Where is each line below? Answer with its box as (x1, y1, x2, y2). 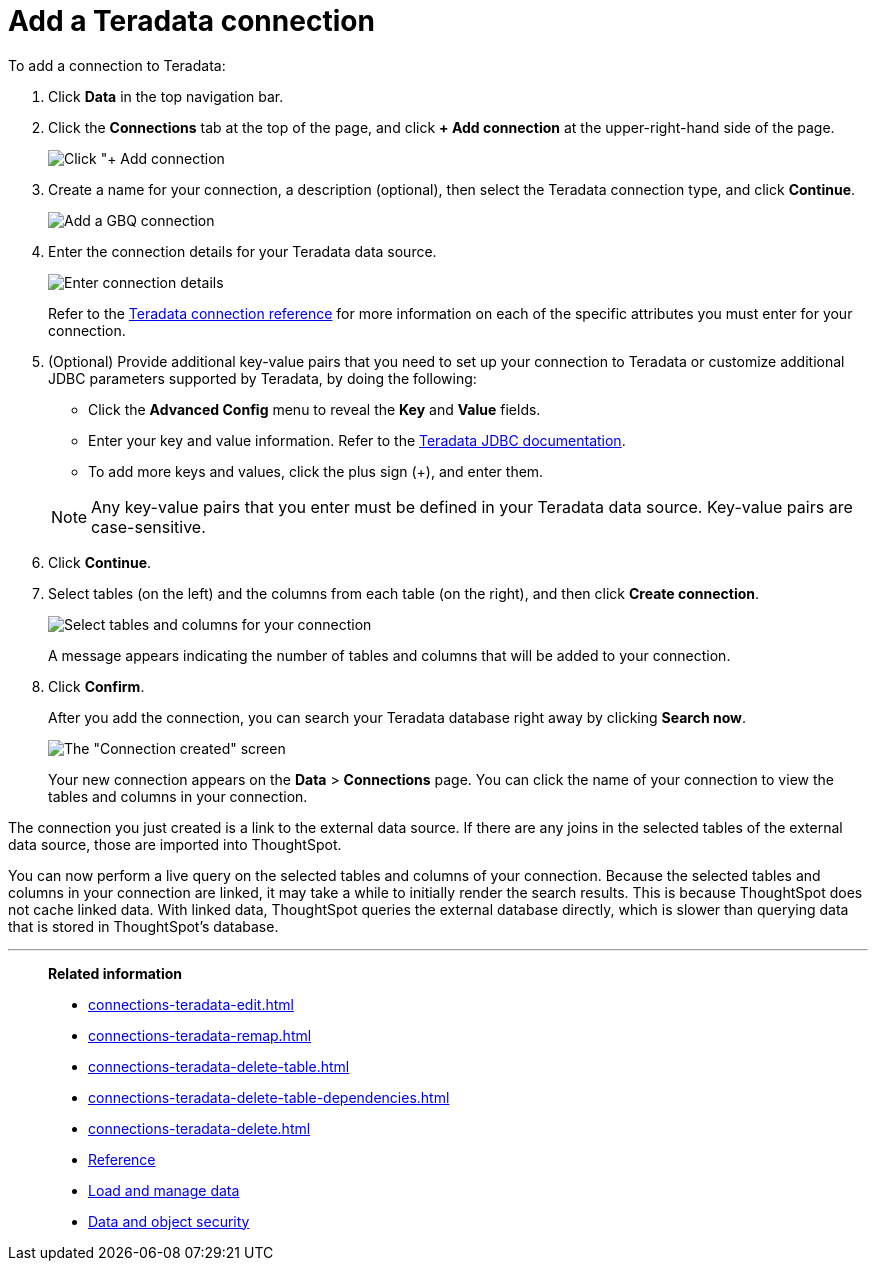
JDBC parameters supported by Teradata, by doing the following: (48, 369, 477, 387)
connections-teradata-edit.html (88, 995, 294, 1013)
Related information (48, 964, 183, 982)
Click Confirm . (48, 677, 145, 695)
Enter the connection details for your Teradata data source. (48, 242, 437, 260)
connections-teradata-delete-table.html (88, 1057, 350, 1075)
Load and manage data (88, 1181, 240, 1199)
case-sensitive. (91, 516, 206, 537)
